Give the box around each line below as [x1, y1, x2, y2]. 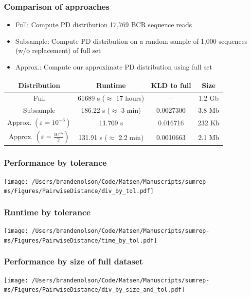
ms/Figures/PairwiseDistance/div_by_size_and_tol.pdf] [4, 286, 185, 294]
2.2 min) [118, 132, 144, 142]
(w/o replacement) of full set [15, 45, 101, 55]
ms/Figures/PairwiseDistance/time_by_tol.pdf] [4, 237, 157, 244]
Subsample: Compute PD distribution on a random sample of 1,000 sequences [15, 35, 248, 46]
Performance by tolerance [4, 157, 107, 169]
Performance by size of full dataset [4, 255, 143, 267]
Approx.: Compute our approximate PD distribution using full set [15, 62, 212, 71]
